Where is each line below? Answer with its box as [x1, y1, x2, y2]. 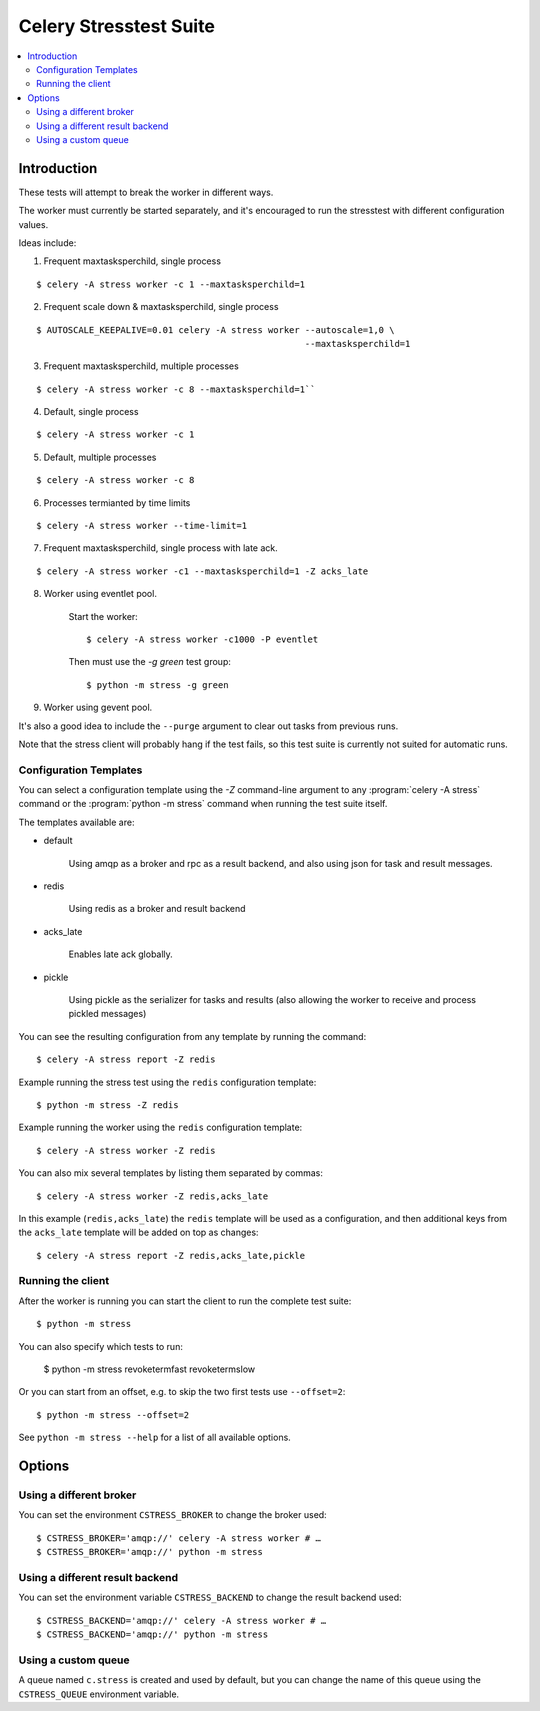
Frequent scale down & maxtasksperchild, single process [43, 301, 279, 313]
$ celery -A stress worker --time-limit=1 [36, 520, 248, 532]
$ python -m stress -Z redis [36, 1099, 179, 1110]
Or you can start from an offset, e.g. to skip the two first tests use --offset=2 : [18, 1386, 346, 1398]
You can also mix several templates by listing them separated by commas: [18, 1167, 324, 1179]
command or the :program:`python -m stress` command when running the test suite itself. [18, 798, 388, 810]
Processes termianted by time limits [43, 496, 191, 509]
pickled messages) [68, 1008, 147, 1020]
